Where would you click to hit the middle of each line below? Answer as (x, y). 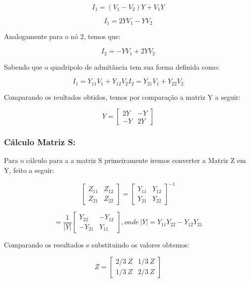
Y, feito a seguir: (29, 170)
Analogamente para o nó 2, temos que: (62, 36)
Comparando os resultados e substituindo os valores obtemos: (97, 245)
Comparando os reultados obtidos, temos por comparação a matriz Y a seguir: (122, 97)
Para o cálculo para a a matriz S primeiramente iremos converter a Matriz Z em (125, 160)
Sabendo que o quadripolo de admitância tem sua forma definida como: (112, 66)
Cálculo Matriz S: (40, 142)
